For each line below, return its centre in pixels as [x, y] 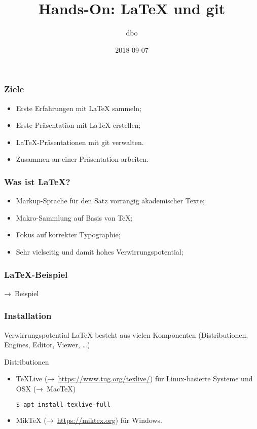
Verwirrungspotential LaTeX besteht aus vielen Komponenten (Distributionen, [126, 334]
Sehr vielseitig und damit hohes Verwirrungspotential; [100, 251]
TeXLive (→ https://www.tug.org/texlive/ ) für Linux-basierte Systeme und [134, 379]
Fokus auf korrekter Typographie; [68, 235]
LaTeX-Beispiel [36, 274]
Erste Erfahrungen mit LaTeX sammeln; [79, 108]
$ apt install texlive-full [63, 404]
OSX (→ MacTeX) [46, 388]
